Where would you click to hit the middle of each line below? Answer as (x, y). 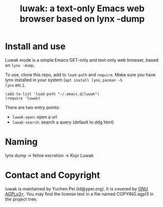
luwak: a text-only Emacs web (82, 9)
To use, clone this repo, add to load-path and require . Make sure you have (80, 74)
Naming (21, 142)
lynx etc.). (15, 85)
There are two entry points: (33, 107)
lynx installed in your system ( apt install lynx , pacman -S (64, 80)
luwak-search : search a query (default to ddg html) (63, 122)
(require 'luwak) (23, 98)
